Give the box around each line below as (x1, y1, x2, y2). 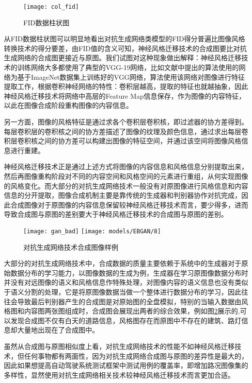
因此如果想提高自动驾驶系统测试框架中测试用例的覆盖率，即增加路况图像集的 (4, 360, 248, 370)
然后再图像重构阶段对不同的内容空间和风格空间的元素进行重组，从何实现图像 (4, 171, 248, 181)
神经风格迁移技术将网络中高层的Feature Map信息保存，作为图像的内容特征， (4, 90, 246, 101)
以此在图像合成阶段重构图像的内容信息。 (4, 100, 133, 110)
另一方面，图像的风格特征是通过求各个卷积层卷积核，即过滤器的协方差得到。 (4, 117, 248, 126)
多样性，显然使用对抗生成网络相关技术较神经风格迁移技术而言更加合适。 (4, 369, 235, 380)
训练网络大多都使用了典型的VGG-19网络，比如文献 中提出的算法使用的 (17, 62, 239, 72)
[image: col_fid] (23, 3, 79, 10)
